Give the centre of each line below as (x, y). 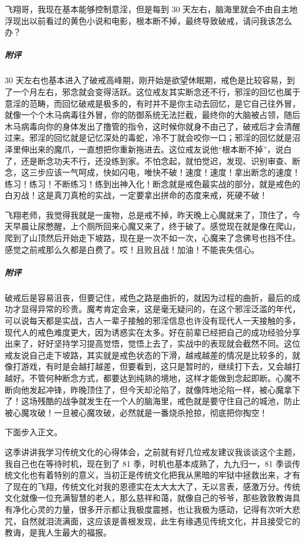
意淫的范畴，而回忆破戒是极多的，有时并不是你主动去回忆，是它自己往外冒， (152, 103)
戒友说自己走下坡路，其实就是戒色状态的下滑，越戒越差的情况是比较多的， (148, 355)
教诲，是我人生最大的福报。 (58, 532)
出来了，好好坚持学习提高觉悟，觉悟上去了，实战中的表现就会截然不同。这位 (152, 343)
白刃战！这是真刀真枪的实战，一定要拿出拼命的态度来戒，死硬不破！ (136, 195)
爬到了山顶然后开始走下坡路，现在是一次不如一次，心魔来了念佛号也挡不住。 (152, 238)
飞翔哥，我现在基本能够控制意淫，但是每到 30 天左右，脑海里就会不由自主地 (151, 9)
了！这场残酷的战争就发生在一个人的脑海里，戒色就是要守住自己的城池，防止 (152, 401)
